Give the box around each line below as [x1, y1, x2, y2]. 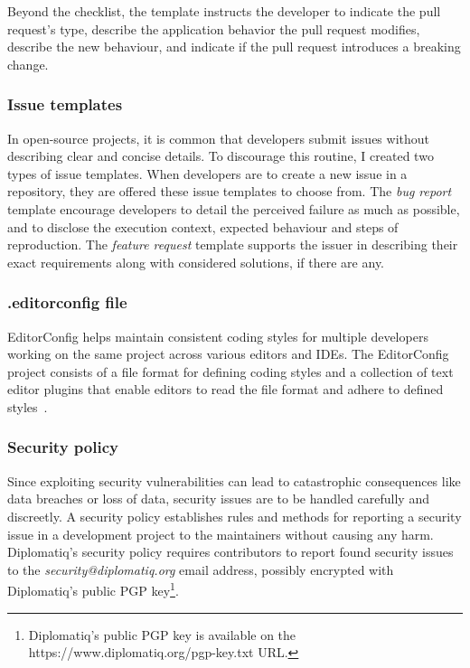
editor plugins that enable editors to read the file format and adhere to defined [7, 380, 444, 399]
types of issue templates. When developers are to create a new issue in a [7, 164, 408, 183]
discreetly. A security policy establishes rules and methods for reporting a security [7, 506, 462, 525]
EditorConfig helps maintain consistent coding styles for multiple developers [7, 326, 428, 345]
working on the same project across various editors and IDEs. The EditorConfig [7, 344, 449, 363]
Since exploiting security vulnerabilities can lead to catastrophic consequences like [7, 471, 461, 490]
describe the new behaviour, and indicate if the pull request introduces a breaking [7, 37, 461, 56]
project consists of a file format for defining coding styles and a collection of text [7, 362, 454, 381]
